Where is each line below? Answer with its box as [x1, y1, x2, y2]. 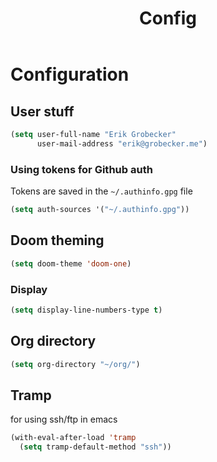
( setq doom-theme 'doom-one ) [10, 258, 132, 269]
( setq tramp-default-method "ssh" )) [19, 442, 172, 452]
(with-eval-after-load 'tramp [10, 433, 137, 443]
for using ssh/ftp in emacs [10, 413, 118, 426]
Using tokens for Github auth [10, 162, 153, 176]
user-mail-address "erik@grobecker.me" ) [36, 138, 208, 149]
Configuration [10, 63, 130, 86]
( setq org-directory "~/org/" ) [10, 359, 141, 369]
